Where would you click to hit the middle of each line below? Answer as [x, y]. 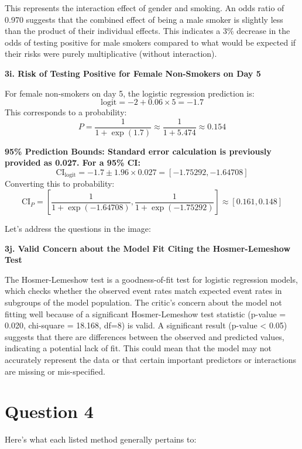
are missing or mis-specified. [55, 371]
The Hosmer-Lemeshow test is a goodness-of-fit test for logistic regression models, [151, 279]
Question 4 [49, 411]
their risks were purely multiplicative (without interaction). [111, 54]
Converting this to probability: [60, 184]
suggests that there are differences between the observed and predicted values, [145, 336]
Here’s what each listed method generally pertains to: [101, 439]
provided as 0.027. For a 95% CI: [73, 162]
